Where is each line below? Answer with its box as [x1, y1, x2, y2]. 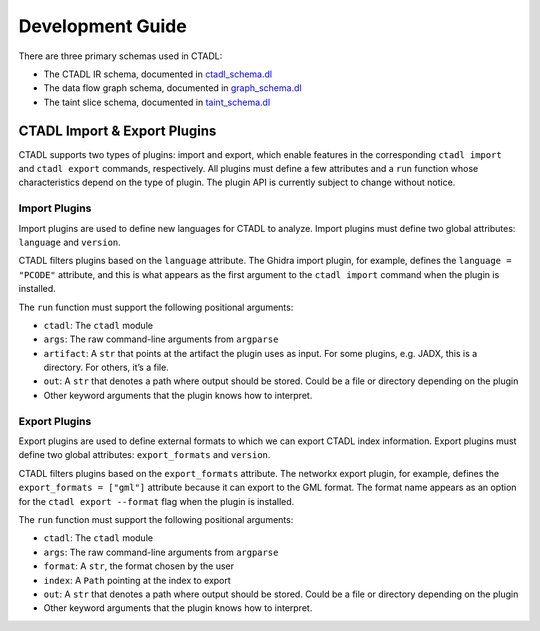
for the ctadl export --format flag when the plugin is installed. [18, 495, 295, 507]
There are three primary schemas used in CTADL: [18, 50, 223, 62]
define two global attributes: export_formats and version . [18, 449, 271, 461]
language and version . [18, 236, 122, 248]
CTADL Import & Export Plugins [18, 122, 217, 139]
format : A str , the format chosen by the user [43, 560, 235, 572]
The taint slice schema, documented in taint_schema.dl [43, 96, 271, 108]
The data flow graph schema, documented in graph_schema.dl [43, 82, 302, 94]
